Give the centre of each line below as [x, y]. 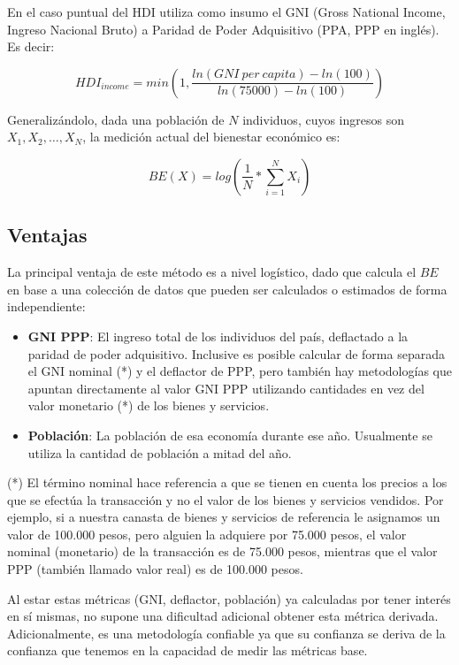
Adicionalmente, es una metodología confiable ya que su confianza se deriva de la [226, 633]
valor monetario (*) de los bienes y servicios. [149, 405]
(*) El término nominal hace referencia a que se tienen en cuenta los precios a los [227, 482]
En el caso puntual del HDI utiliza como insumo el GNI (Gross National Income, [226, 11]
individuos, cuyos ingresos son [323, 119]
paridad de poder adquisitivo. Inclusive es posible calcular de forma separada [236, 353]
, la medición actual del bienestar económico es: [211, 137]
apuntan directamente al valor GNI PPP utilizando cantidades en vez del [226, 388]
